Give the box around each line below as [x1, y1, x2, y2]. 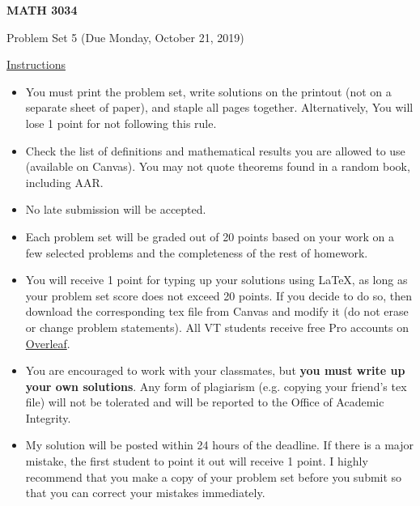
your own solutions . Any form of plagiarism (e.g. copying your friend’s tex [25, 377, 407, 394]
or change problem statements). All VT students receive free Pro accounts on [25, 318, 409, 335]
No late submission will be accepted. [25, 201, 206, 218]
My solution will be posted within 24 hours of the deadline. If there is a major [25, 436, 414, 453]
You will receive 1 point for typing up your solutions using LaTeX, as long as [25, 271, 408, 288]
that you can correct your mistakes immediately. [25, 484, 265, 501]
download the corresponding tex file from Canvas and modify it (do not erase [25, 303, 409, 320]
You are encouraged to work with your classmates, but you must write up [25, 362, 405, 379]
